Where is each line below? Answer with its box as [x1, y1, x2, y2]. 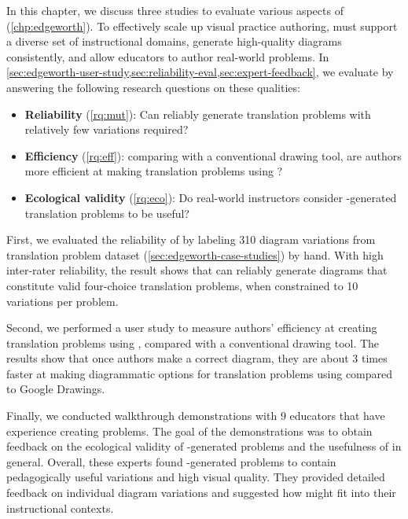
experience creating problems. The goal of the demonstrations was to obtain [6, 422, 373, 439]
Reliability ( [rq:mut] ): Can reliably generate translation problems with [24, 105, 371, 122]
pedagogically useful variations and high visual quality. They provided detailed [6, 469, 385, 485]
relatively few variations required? [24, 121, 189, 138]
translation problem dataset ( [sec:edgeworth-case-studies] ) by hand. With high [6, 246, 384, 263]
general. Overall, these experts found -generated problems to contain [6, 453, 336, 469]
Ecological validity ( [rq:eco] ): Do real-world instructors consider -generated [24, 189, 397, 205]
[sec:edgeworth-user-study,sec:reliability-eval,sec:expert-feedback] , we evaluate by [6, 64, 394, 80]
